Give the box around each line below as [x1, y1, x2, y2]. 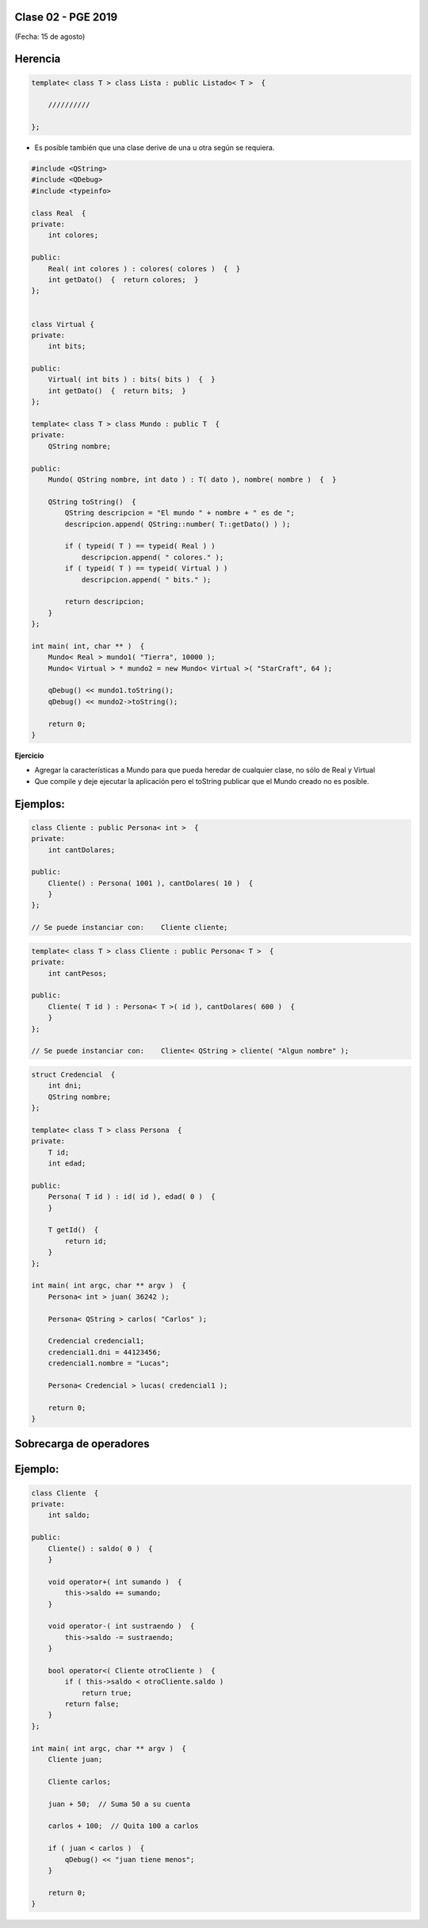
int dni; [48, 1081, 82, 1090]
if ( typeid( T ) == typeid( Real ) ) [64, 542, 216, 551]
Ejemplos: [14, 797, 65, 811]
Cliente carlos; [48, 1777, 111, 1786]
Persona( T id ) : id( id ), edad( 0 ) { [48, 1193, 216, 1201]
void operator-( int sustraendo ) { [48, 1622, 195, 1630]
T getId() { [48, 1226, 99, 1235]
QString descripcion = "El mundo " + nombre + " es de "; [64, 509, 295, 517]
